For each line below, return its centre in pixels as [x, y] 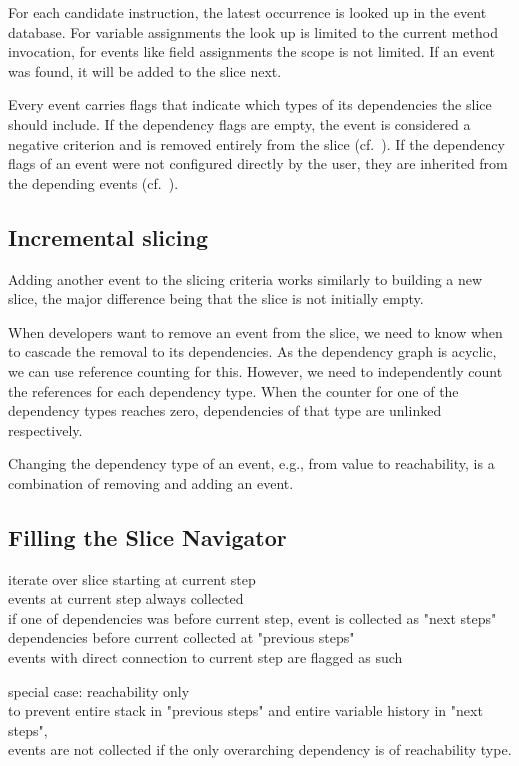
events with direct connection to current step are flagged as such [205, 657]
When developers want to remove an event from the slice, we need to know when [255, 331]
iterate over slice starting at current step [132, 578]
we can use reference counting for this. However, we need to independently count [255, 370]
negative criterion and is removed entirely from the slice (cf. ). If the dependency [256, 143]
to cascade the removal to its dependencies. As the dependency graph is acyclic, [252, 351]
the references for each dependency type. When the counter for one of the [233, 390]
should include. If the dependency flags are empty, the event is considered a [239, 123]
